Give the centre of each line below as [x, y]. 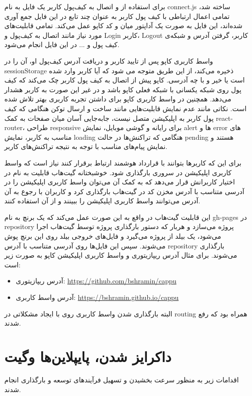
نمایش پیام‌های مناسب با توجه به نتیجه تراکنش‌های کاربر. [86, 146]
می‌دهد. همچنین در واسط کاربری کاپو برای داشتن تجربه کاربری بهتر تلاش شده [118, 99]
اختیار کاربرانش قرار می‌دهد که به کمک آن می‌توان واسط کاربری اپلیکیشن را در [120, 182]
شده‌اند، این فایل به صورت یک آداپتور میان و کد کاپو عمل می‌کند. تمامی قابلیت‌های [124, 25]
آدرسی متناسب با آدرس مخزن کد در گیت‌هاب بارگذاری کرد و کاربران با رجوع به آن [125, 191]
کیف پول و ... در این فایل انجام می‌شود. [62, 44]
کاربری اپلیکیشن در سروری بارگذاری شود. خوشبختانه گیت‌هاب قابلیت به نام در [118, 172]
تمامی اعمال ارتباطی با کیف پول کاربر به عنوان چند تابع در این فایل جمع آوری [117, 16]
